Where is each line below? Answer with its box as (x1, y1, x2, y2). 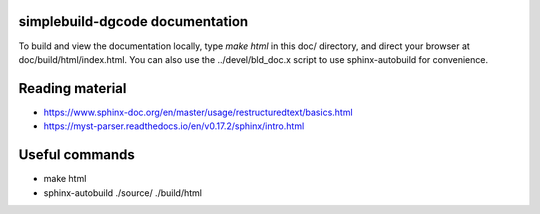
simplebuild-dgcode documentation (18, 13, 249, 30)
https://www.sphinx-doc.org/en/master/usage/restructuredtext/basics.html (43, 106, 354, 118)
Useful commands (18, 146, 135, 164)
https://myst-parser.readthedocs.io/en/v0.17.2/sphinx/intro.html (43, 120, 305, 132)
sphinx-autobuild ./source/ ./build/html (43, 186, 202, 199)
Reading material (18, 80, 127, 97)
